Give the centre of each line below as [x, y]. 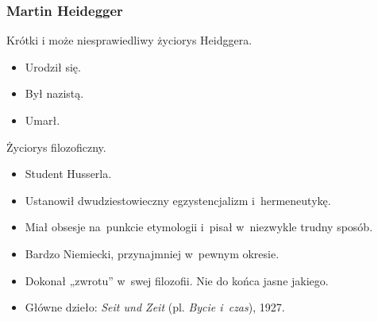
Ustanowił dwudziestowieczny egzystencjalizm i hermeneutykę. [178, 200]
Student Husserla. [68, 174]
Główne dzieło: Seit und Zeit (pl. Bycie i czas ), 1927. [155, 307]
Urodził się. [53, 66]
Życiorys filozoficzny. [56, 147]
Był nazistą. [54, 93]
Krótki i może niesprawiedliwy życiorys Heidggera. [129, 40]
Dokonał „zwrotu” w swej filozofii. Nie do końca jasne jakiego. [177, 280]
